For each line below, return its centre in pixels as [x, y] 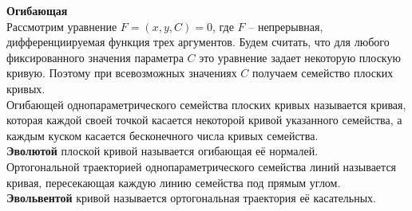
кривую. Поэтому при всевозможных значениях [122, 73]
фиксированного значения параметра [95, 57]
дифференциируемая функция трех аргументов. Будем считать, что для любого [198, 42]
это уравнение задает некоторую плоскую [300, 57]
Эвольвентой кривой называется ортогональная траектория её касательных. [192, 198]
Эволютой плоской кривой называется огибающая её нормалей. [162, 151]
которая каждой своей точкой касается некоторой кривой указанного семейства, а [204, 120]
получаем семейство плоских [323, 73]
